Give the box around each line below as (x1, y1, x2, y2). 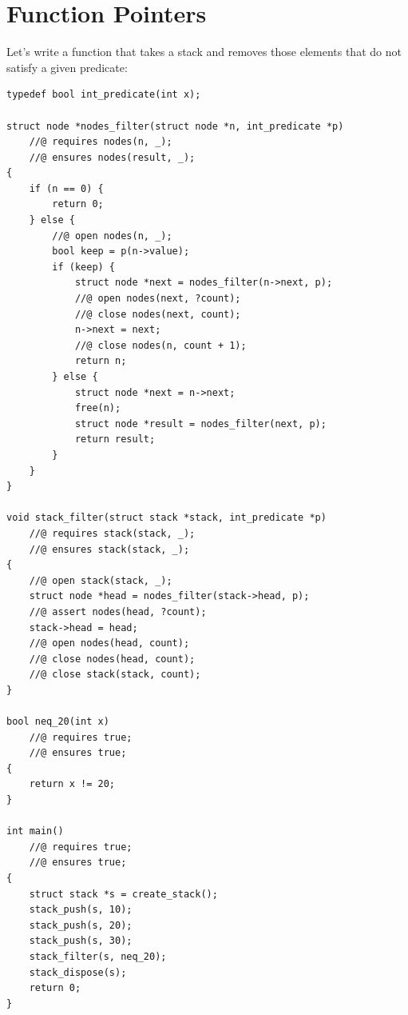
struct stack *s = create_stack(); (29, 888, 218, 900)
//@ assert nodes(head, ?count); (29, 605, 207, 617)
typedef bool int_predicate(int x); (6, 89, 201, 101)
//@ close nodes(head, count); (29, 653, 196, 665)
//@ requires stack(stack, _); (29, 527, 196, 539)
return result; (74, 434, 156, 446)
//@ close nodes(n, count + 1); (74, 339, 247, 351)
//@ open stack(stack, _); (29, 574, 172, 586)
